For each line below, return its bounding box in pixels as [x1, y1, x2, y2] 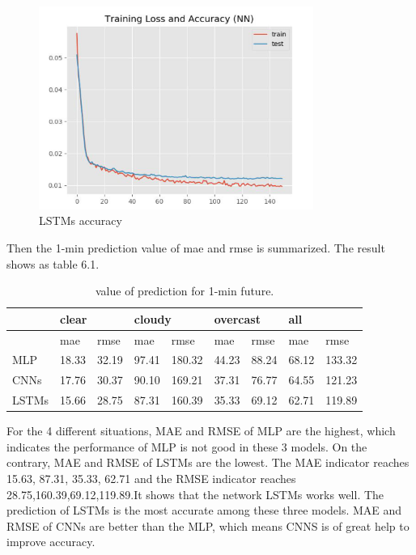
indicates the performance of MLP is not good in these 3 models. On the [6, 438, 367, 455]
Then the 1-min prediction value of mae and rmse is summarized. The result [6, 239, 385, 256]
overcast [214, 310, 261, 327]
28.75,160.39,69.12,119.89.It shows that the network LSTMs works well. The [6, 485, 384, 502]
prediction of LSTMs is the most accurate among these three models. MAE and [6, 502, 402, 519]
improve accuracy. [6, 533, 96, 550]
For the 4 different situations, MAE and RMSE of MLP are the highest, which [6, 422, 396, 439]
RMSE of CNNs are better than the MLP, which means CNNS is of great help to [6, 517, 410, 534]
